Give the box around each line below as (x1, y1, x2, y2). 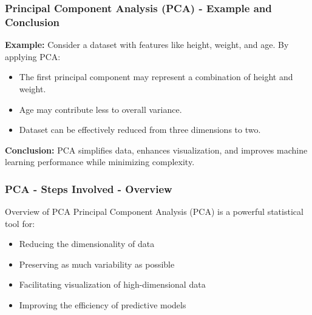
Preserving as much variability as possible (19, 257, 175, 270)
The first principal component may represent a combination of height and (19, 70, 293, 83)
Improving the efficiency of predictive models (19, 299, 186, 311)
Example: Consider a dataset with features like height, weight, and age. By (5, 38, 289, 51)
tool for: (5, 217, 35, 229)
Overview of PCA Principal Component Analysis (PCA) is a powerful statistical (5, 205, 304, 218)
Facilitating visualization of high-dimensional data (19, 278, 206, 291)
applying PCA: (5, 50, 61, 63)
